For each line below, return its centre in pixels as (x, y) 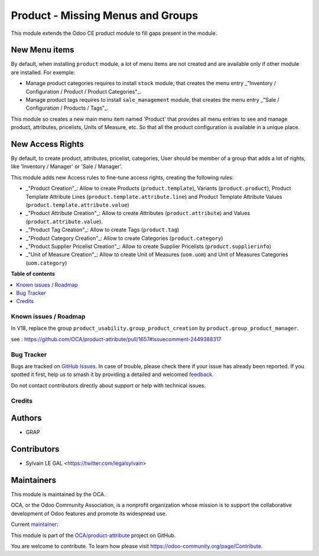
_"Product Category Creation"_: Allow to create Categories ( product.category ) (125, 238)
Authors (26, 418)
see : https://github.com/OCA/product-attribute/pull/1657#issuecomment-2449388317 (116, 339)
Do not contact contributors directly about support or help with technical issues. (108, 385)
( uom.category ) (46, 263)
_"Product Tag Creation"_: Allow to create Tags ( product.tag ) (102, 230)
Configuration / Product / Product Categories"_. (84, 91)
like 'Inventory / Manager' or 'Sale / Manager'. (67, 166)
